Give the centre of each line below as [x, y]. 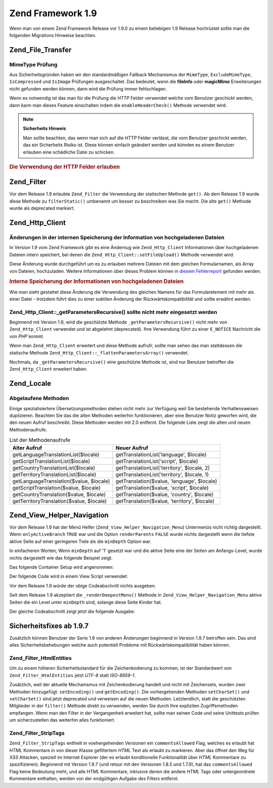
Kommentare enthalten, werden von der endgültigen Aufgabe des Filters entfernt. [94, 779]
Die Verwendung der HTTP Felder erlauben [64, 167]
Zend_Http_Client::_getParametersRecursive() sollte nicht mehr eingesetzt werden [113, 312]
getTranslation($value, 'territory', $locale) [165, 501]
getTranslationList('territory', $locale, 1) [162, 475]
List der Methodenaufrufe [40, 440]
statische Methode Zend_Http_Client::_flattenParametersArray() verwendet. [99, 352]
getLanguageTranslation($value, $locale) [61, 481]
